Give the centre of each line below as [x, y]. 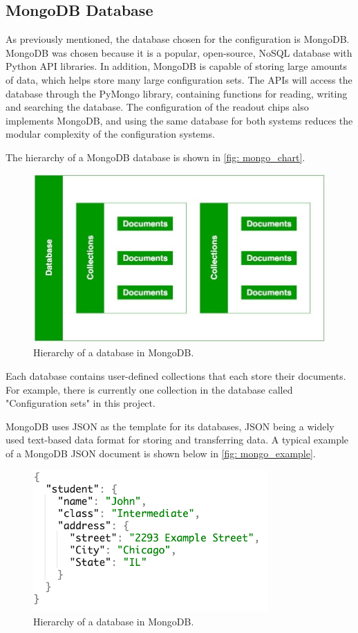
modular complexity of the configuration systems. [110, 134]
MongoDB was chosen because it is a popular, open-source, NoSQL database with [179, 52]
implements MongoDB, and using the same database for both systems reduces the [179, 120]
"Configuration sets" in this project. [81, 403]
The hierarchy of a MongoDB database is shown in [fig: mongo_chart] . [156, 157]
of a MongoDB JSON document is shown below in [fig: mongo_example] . [161, 453]
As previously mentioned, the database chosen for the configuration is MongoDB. [178, 39]
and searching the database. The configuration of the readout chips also [157, 107]
